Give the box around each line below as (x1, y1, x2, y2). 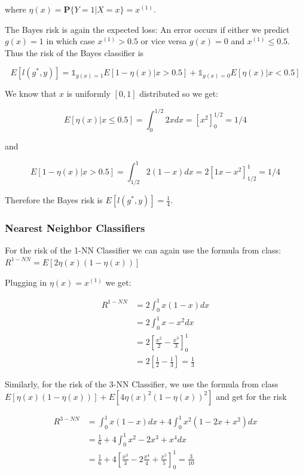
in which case (46, 35, 95, 47)
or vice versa (140, 35, 187, 47)
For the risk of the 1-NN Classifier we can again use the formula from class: (5, 244, 281, 256)
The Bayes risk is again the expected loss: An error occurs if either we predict (5, 23, 290, 35)
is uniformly (66, 87, 111, 100)
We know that (5, 87, 57, 100)
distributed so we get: (139, 87, 219, 100)
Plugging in (5, 276, 47, 288)
